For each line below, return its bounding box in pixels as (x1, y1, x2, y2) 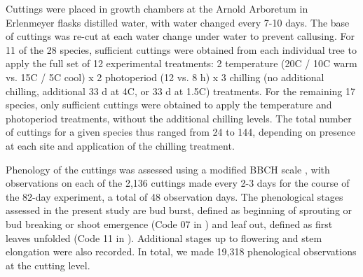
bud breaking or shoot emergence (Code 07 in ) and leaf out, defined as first (6, 216, 333, 231)
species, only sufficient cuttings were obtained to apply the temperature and (6, 97, 332, 112)
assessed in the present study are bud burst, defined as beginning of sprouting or (6, 203, 352, 218)
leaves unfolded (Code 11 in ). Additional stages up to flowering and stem (6, 230, 322, 245)
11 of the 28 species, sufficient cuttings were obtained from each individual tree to (6, 42, 357, 57)
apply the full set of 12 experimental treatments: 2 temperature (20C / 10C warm (6, 56, 357, 71)
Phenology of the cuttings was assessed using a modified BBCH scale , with (6, 162, 330, 176)
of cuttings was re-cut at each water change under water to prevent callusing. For (6, 29, 355, 43)
